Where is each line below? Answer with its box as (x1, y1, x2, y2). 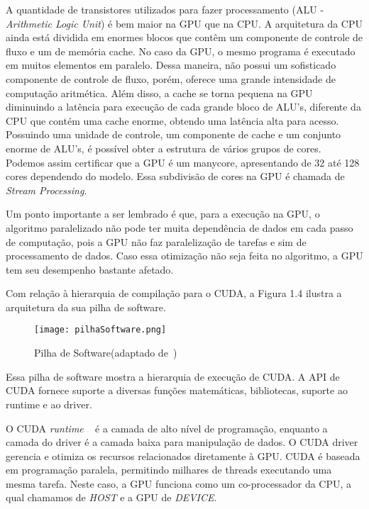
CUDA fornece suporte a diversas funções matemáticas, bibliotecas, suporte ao (6, 383, 348, 398)
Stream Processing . (6, 182, 87, 197)
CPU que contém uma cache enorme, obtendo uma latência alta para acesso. (6, 113, 339, 128)
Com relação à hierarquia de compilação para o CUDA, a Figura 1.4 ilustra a (6, 286, 342, 301)
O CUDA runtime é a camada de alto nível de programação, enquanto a (6, 420, 328, 435)
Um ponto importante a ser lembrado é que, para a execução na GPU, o (6, 206, 320, 221)
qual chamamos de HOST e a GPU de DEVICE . (6, 490, 217, 505)
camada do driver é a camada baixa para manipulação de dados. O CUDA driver (6, 435, 358, 449)
